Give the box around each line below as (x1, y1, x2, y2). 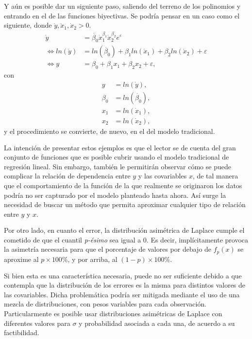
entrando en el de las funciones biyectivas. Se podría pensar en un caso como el (4, 10, 240, 20)
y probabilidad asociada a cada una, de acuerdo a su (79, 318, 235, 328)
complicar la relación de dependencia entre (4, 171, 131, 181)
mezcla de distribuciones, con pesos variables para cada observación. (4, 299, 207, 309)
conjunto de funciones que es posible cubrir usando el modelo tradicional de (4, 152, 229, 162)
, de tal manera (192, 171, 238, 181)
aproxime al (4, 254, 39, 264)
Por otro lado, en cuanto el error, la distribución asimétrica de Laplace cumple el (4, 225, 245, 235)
